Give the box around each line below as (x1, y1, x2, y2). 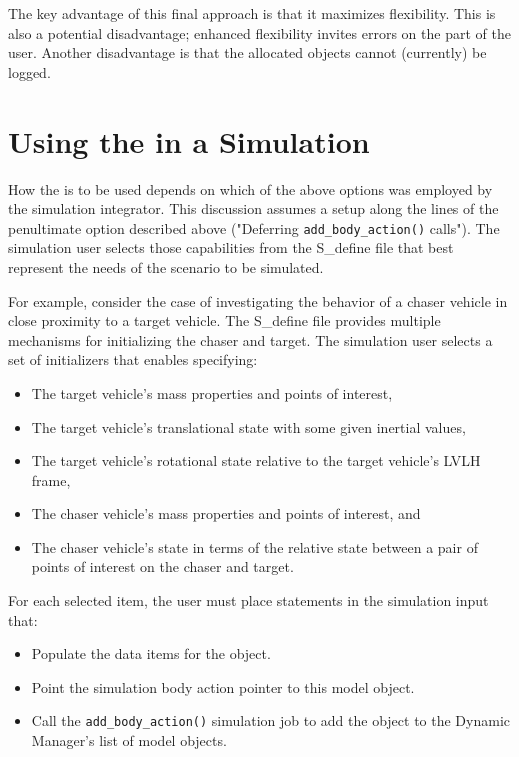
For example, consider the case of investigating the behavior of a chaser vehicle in (8, 290, 508, 311)
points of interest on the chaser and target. (31, 556, 294, 577)
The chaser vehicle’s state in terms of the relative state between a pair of (31, 536, 478, 557)
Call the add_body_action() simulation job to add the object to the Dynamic (31, 710, 511, 731)
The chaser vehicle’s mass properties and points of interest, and (31, 503, 421, 524)
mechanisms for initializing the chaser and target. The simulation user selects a (8, 329, 493, 350)
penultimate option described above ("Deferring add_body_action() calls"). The (8, 217, 500, 238)
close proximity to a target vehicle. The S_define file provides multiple (8, 310, 441, 331)
